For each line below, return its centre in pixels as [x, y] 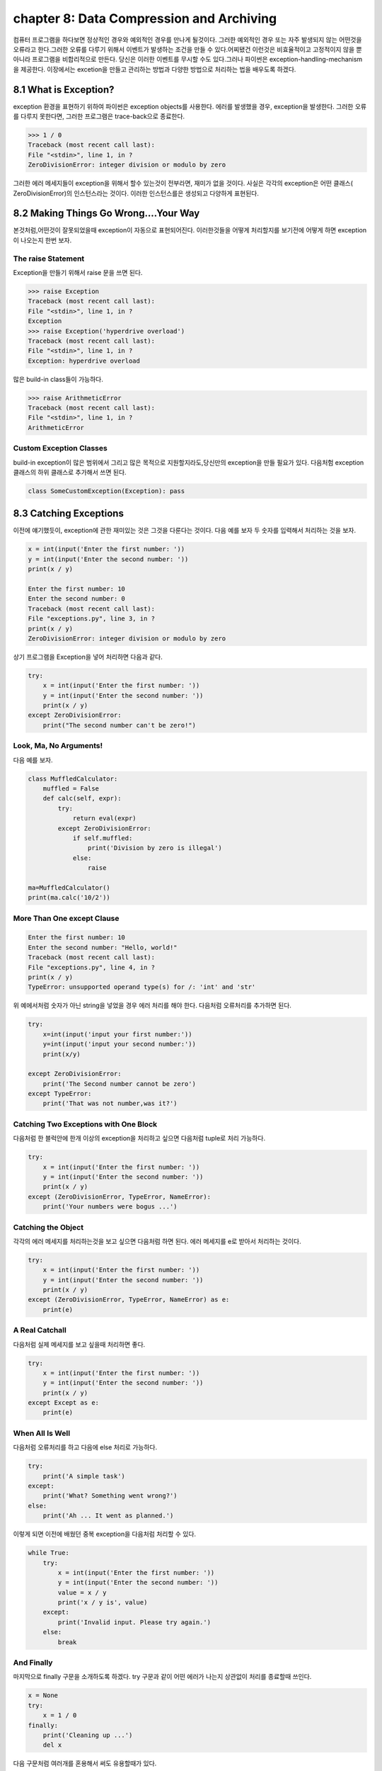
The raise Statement [49, 259]
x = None [43, 1696]
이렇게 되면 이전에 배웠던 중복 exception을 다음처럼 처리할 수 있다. [105, 1534]
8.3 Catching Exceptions [68, 514]
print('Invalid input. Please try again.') [134, 1622]
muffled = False [71, 788]
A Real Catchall [40, 1330]
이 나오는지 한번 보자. [42, 240]
